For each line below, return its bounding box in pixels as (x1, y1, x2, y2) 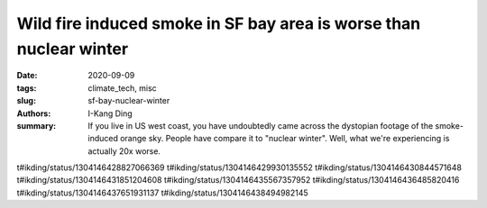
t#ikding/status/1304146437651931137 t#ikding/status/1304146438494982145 (16, 187, 308, 198)
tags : (16, 82, 37, 94)
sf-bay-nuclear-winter (87, 95, 170, 106)
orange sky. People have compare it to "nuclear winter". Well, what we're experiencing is (120, 133, 450, 144)
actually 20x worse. (87, 145, 161, 157)
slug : (16, 95, 36, 106)
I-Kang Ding (87, 108, 133, 119)
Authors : (16, 108, 51, 119)
